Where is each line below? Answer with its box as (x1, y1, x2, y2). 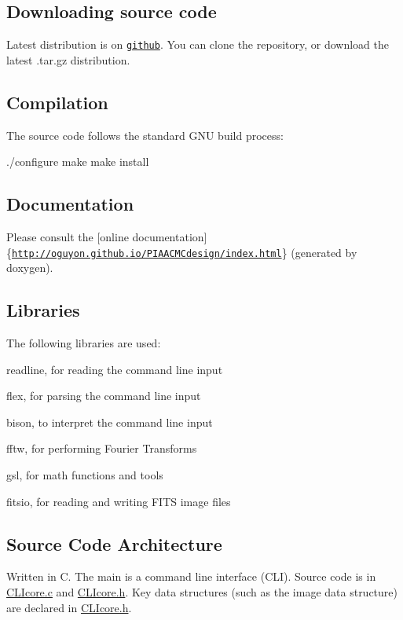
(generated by (291, 244, 357, 260)
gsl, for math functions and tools (6, 467, 163, 483)
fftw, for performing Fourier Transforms (6, 440, 197, 457)
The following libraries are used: (6, 335, 161, 351)
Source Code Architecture (6, 531, 222, 556)
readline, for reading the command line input (6, 361, 223, 377)
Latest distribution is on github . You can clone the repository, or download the (6, 36, 389, 53)
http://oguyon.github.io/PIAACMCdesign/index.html (12, 248, 282, 259)
